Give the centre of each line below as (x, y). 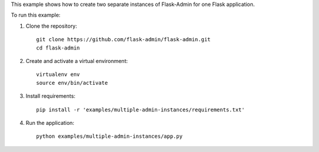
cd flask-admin (58, 48)
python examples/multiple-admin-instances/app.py (110, 136)
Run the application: (50, 123)
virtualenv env (58, 75)
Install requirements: (51, 96)
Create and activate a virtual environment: (77, 61)
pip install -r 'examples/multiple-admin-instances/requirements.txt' (141, 110)
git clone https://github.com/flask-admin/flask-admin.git (123, 39)
